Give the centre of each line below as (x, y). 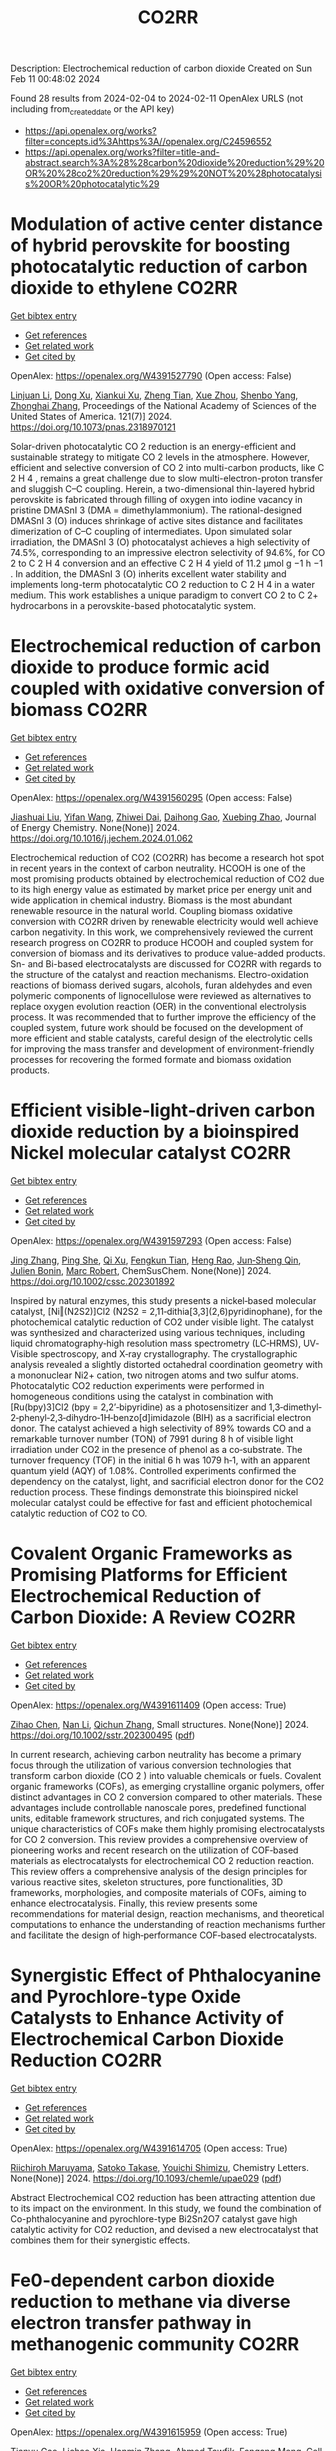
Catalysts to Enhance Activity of (147, 2017)
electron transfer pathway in (131, 2322)
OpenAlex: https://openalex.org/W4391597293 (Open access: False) (151, 1240)
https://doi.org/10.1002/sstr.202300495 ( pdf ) (103, 1735)
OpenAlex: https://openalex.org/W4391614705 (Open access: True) (149, 2148)
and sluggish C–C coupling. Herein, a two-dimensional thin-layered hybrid (162, 488)
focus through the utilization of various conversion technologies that (151, 1765)
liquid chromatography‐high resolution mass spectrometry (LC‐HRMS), (156, 1343)
